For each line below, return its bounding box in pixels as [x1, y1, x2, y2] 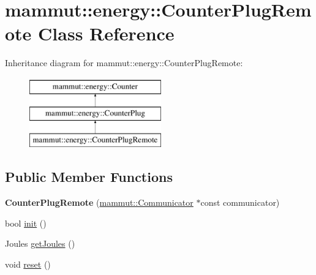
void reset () [5, 257, 51, 270]
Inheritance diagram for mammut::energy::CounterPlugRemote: [5, 56, 243, 69]
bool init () [5, 216, 47, 229]
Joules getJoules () [5, 237, 75, 250]
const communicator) [200, 196, 280, 209]
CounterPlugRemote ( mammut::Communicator [5, 196, 194, 209]
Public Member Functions [5, 167, 173, 186]
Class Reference [38, 21, 175, 46]
